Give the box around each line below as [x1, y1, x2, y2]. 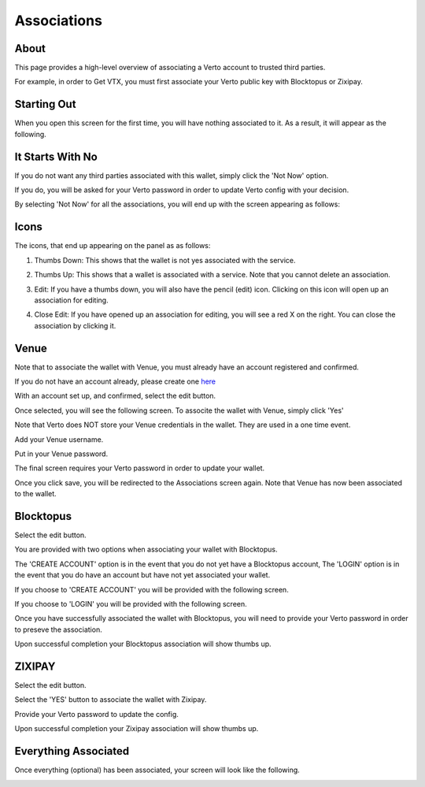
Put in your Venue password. [14, 449, 109, 458]
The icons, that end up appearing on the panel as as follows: [14, 241, 211, 251]
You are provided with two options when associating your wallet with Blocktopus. [14, 544, 278, 555]
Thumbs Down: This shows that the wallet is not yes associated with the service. [34, 255, 296, 265]
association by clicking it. [34, 321, 116, 330]
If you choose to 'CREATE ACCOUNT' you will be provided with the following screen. [14, 585, 289, 594]
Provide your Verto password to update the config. [14, 709, 179, 718]
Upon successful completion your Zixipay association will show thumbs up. [14, 724, 259, 733]
